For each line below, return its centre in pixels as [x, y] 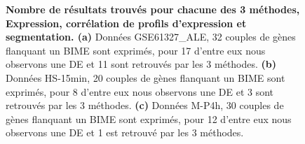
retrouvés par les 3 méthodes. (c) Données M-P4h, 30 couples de [145, 105]
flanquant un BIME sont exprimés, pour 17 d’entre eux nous [136, 50]
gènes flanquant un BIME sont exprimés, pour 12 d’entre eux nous [149, 118]
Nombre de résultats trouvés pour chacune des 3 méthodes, [153, 9]
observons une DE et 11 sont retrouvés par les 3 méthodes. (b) [141, 64]
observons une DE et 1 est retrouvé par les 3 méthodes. [125, 132]
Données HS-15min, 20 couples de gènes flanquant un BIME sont [145, 77]
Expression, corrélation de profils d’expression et [126, 23]
